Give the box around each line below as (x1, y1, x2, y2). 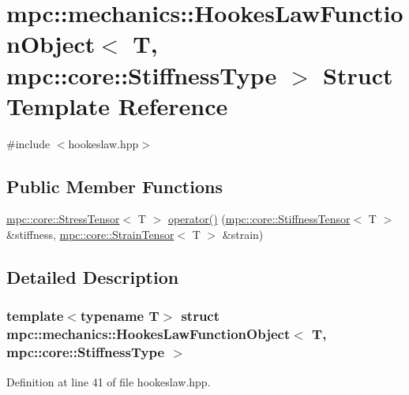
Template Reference (6, 89, 228, 121)
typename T (80, 306, 159, 326)
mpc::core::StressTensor (6, 211, 120, 227)
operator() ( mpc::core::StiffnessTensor (167, 211, 351, 227)
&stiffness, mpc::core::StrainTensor (6, 226, 174, 243)
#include (6, 135, 51, 151)
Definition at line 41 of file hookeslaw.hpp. (6, 373, 211, 389)
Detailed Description (6, 265, 179, 289)
